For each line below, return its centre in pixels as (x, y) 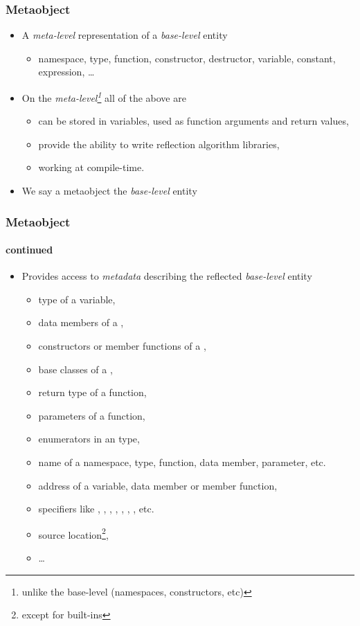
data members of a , (81, 322)
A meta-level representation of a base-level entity (125, 35)
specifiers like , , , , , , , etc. (96, 509)
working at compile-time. (91, 167)
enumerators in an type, (89, 439)
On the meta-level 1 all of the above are (104, 97)
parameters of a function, (92, 415)
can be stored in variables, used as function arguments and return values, (193, 121)
